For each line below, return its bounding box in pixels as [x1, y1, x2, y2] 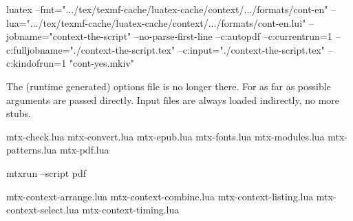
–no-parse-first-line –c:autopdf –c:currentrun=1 [133, 29, 332, 43]
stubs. [6, 106, 31, 120]
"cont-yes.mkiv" [69, 56, 135, 70]
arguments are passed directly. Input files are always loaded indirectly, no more [6, 92, 340, 107]
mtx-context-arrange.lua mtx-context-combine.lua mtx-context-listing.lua [6, 189, 314, 203]
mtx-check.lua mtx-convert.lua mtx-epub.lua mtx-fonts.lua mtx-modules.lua [6, 129, 325, 143]
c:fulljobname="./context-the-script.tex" [6, 42, 175, 56]
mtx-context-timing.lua [82, 202, 180, 217]
